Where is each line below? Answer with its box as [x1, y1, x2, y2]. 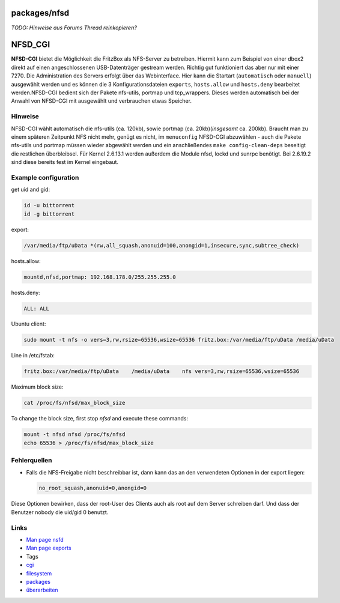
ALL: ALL [23, 305, 50, 312]
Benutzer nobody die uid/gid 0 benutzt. [11, 508, 109, 516]
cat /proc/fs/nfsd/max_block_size [23, 399, 126, 407]
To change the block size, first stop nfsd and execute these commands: [11, 415, 189, 422]
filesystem [26, 569, 52, 577]
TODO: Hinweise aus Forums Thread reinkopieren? [11, 24, 138, 31]
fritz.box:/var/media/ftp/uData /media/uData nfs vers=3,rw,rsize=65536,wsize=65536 [23, 368, 300, 375]
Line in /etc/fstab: [11, 352, 55, 359]
